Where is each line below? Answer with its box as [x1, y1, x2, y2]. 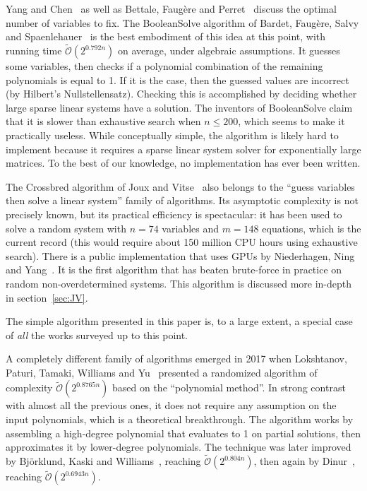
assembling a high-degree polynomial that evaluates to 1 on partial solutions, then [6, 425, 361, 440]
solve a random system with [6, 220, 126, 235]
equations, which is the [262, 220, 361, 235]
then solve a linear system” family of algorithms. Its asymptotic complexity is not [6, 193, 359, 208]
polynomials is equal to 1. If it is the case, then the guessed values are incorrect [6, 72, 349, 87]
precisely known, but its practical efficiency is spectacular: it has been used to [6, 206, 342, 221]
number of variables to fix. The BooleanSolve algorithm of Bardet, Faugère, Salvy [6, 15, 359, 30]
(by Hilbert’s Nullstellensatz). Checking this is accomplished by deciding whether [6, 86, 357, 101]
